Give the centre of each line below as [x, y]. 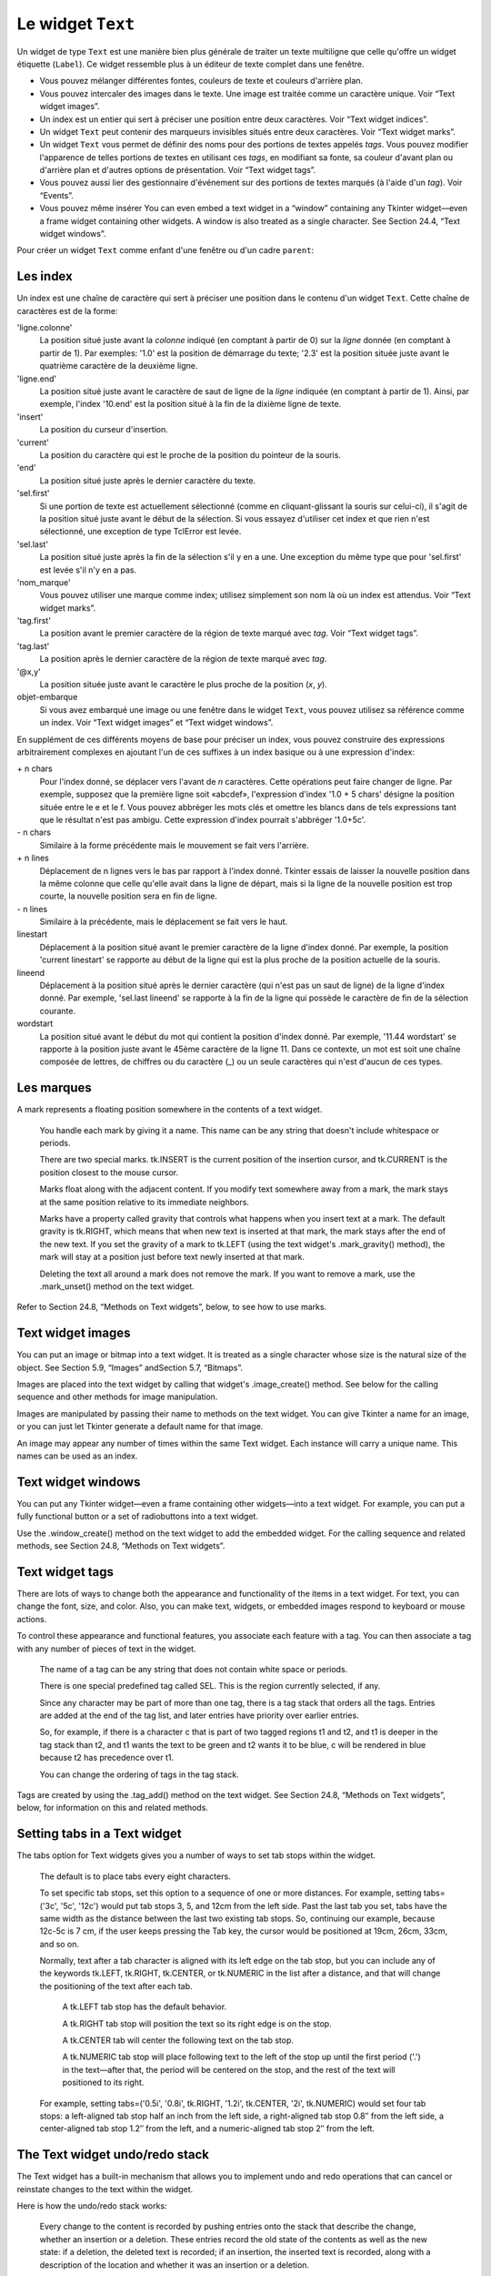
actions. [32, 1619]
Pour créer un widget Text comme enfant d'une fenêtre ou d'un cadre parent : [165, 250]
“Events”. [57, 195]
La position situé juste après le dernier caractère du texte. [148, 480]
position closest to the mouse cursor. [109, 1172]
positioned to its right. [103, 2083]
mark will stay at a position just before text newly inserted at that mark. [172, 1257]
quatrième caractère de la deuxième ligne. [119, 366]
